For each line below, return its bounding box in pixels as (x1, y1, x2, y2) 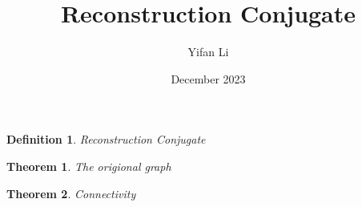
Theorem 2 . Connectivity (6, 185, 136, 201)
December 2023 (171, 70, 246, 87)
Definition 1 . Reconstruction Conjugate (6, 131, 206, 148)
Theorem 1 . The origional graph (6, 157, 171, 174)
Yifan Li (187, 43, 229, 60)
